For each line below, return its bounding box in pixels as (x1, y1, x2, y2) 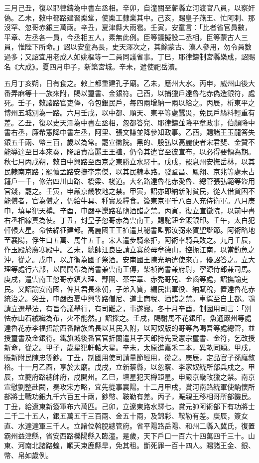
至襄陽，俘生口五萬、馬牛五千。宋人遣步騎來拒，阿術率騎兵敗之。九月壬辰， (4, 234, 255, 245)
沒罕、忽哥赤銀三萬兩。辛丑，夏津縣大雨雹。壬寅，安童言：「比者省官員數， (4, 22, 252, 32)
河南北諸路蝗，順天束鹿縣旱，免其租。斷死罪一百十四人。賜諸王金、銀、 (17, 440, 255, 451)
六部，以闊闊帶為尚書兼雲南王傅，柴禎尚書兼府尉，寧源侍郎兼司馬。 (31, 264, 255, 274)
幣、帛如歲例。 (4, 450, 53, 460)
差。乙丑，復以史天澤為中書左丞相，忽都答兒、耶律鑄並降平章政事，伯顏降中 (4, 117, 255, 127)
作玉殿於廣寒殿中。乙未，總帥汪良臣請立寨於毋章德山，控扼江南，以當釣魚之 (4, 244, 255, 255)
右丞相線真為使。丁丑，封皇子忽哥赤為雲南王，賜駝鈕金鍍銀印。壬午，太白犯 (4, 215, 255, 225)
